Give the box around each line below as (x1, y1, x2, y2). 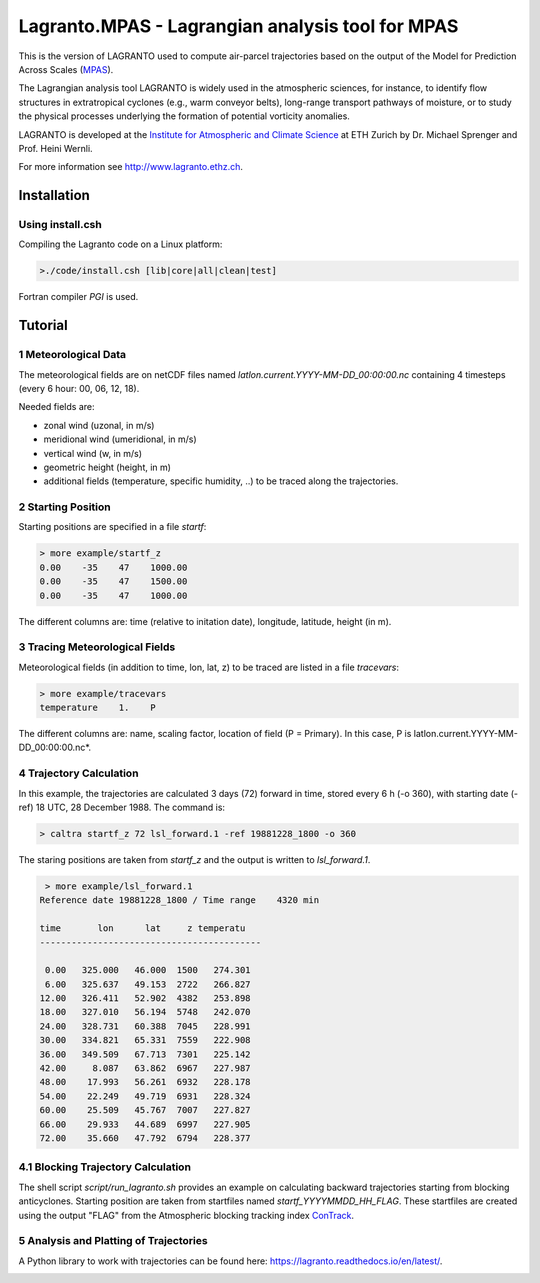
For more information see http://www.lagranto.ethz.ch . (18, 161, 244, 173)
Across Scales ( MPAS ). (18, 63, 114, 75)
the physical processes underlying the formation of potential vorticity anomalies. (18, 110, 350, 122)
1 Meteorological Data (18, 348, 127, 362)
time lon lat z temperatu (39, 923, 246, 934)
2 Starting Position (18, 500, 111, 514)
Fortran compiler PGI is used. (18, 291, 139, 303)
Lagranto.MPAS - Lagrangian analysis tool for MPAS (18, 15, 459, 37)
